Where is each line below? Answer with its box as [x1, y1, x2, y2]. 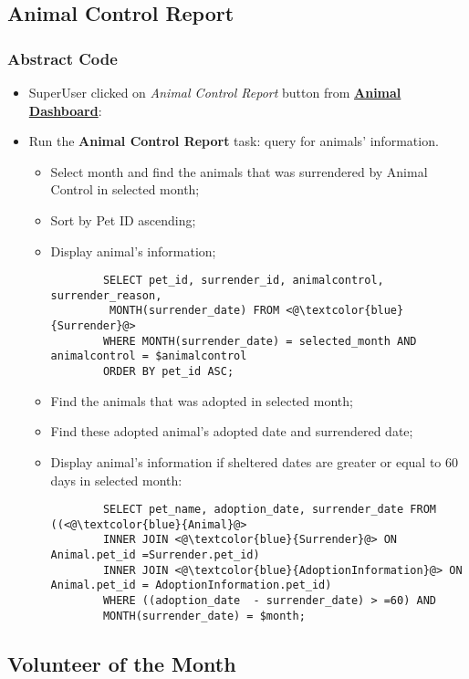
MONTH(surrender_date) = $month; [102, 609, 306, 622]
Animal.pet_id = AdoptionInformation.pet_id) [50, 579, 332, 592]
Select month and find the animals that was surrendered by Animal [50, 162, 428, 181]
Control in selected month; [50, 180, 200, 199]
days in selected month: [50, 470, 182, 489]
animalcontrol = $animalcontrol [50, 350, 247, 363]
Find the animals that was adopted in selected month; [50, 391, 353, 410]
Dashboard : [28, 100, 102, 120]
